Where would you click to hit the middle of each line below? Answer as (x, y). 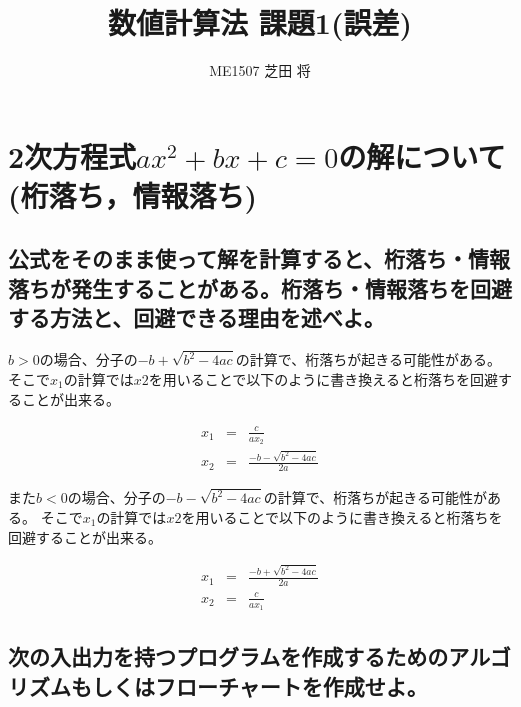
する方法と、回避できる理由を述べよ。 (196, 317)
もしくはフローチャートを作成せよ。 (249, 685)
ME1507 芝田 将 (260, 70)
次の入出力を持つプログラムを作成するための (228, 656)
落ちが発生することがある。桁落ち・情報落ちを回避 (260, 287)
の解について (422, 155)
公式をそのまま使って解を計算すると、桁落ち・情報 (259, 258)
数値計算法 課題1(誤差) (260, 22)
